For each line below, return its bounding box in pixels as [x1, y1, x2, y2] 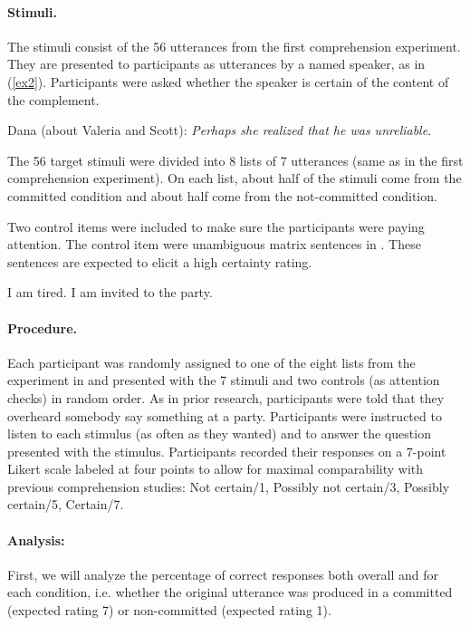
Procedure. [7, 318, 78, 337]
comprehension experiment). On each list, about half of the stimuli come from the [7, 169, 462, 188]
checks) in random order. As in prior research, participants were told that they [7, 388, 445, 407]
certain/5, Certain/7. [7, 495, 124, 514]
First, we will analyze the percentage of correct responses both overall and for [7, 564, 438, 583]
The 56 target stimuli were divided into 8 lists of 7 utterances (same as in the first [7, 150, 464, 169]
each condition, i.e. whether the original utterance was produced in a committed [7, 583, 453, 602]
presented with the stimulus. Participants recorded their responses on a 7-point [7, 441, 446, 460]
